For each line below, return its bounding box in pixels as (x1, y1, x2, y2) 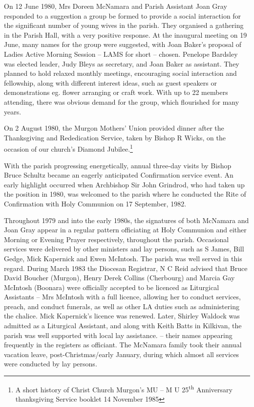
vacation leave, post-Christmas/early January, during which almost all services (4, 349, 239, 359)
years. (4, 106, 21, 116)
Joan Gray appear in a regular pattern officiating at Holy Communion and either (4, 225, 247, 235)
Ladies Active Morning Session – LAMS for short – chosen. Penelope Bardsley (4, 48, 238, 59)
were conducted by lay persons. (4, 359, 97, 369)
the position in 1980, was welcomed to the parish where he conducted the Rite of (4, 189, 246, 199)
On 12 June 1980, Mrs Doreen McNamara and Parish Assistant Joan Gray (4, 1, 227, 11)
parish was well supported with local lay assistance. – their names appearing (4, 330, 233, 340)
